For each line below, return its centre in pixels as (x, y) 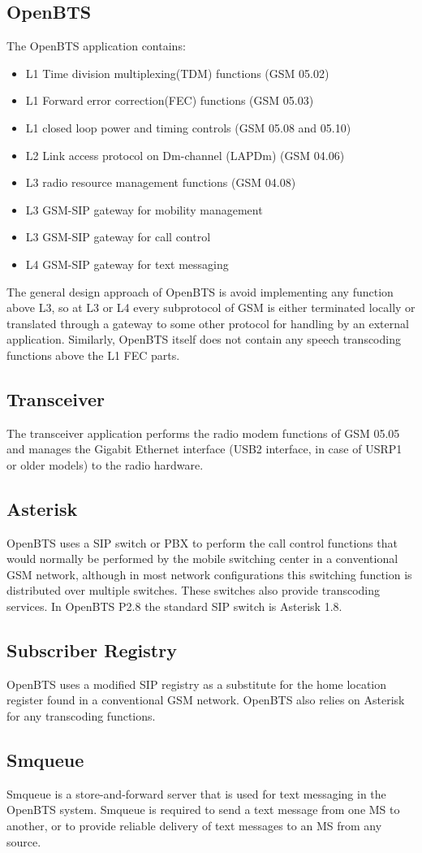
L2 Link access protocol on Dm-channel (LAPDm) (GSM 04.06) (185, 155)
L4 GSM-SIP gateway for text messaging (127, 264)
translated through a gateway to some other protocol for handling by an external (208, 323)
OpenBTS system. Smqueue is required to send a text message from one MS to (203, 810)
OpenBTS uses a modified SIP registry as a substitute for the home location (197, 684)
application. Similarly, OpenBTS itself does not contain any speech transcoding (204, 339)
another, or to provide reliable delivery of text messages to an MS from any (194, 826)
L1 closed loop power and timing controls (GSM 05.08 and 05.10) (188, 127)
